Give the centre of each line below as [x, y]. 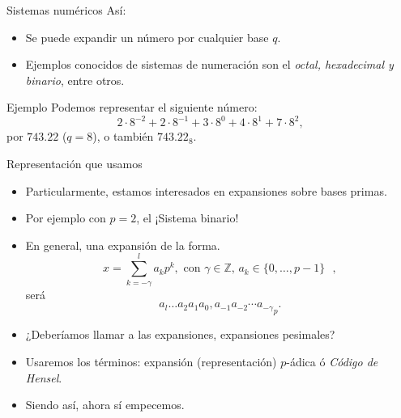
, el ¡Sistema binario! [188, 218]
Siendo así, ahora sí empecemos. [105, 405]
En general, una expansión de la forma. [123, 245]
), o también [123, 136]
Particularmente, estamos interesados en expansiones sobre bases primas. [206, 190]
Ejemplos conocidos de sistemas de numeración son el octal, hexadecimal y [209, 64]
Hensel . [44, 377]
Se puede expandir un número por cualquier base [147, 37]
